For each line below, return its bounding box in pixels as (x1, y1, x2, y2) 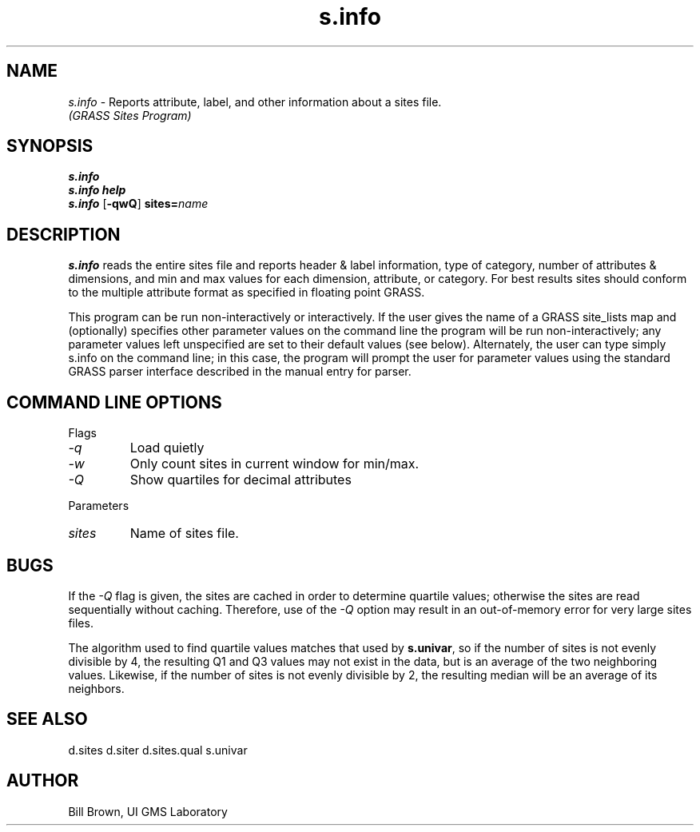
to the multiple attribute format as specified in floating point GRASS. (68, 285, 425, 300)
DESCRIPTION (6, 224, 121, 245)
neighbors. (68, 681, 125, 695)
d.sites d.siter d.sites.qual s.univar (68, 742, 248, 757)
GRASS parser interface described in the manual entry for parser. (68, 364, 412, 379)
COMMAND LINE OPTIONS (6, 392, 222, 412)
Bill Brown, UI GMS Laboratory (68, 804, 228, 818)
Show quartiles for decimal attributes (129, 472, 352, 488)
